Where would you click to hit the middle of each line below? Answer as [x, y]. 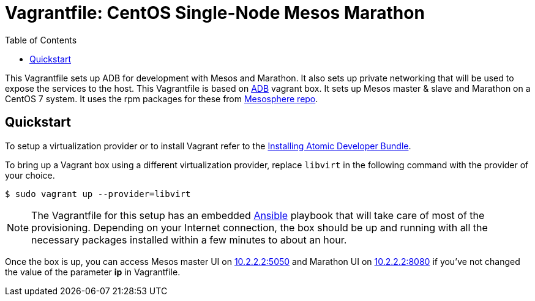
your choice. [30, 175]
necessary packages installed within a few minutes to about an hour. [189, 240]
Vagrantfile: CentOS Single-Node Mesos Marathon [215, 13]
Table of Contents [41, 40]
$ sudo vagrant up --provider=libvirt [98, 194]
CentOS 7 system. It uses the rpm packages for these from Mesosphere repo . [162, 98]
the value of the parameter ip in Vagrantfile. [93, 272]
